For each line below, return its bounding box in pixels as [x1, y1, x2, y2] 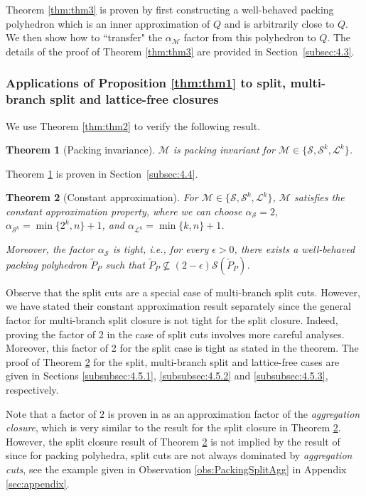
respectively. [6, 382, 59, 397]
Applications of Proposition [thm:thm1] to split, [6, 74, 286, 92]
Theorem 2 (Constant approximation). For [6, 190, 198, 205]
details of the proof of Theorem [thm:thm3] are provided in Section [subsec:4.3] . [6, 43, 355, 58]
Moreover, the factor [6, 242, 95, 257]
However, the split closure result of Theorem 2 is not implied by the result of [6, 433, 340, 448]
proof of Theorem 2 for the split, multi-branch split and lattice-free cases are [6, 354, 340, 369]
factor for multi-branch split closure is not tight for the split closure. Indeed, [6, 313, 338, 328]
